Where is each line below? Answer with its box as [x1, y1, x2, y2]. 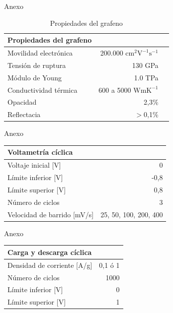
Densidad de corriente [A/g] [7, 259, 92, 270]
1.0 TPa [134, 72, 159, 82]
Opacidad [7, 97, 37, 107]
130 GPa [132, 60, 159, 70]
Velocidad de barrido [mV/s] [7, 209, 94, 219]
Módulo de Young [7, 72, 62, 82]
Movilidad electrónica [7, 48, 73, 58]
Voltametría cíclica [7, 147, 73, 157]
